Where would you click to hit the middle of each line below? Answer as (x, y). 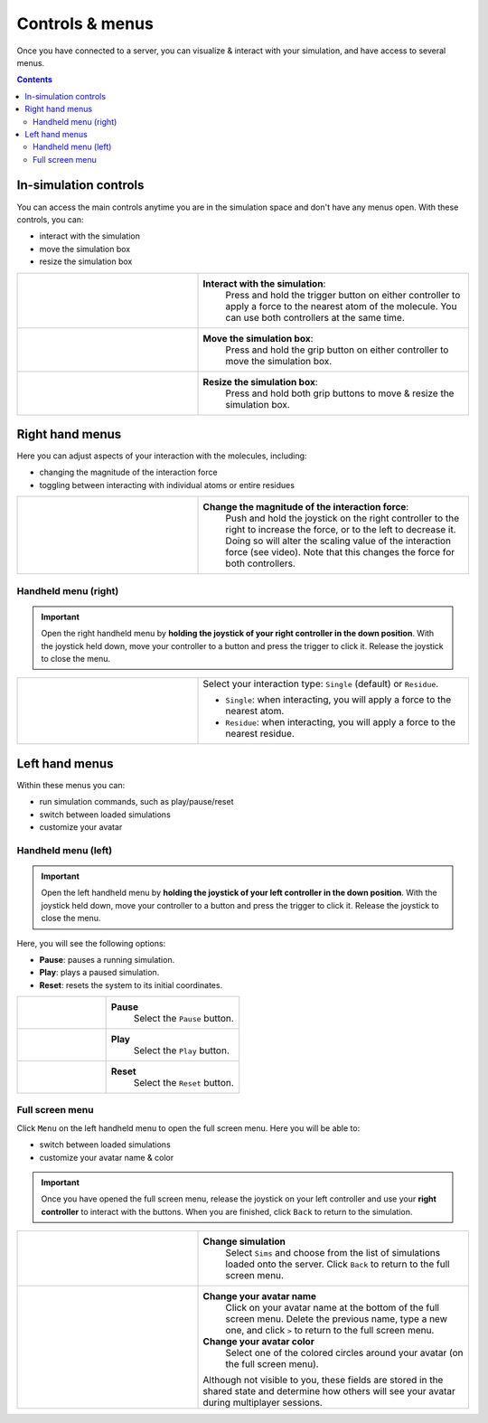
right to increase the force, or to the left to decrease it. (341, 530)
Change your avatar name (259, 1296)
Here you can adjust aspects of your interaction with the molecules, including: (162, 456)
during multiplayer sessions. (263, 1403)
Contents (35, 80)
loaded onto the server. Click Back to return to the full (338, 1264)
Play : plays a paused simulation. (99, 973)
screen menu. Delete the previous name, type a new (336, 1319)
